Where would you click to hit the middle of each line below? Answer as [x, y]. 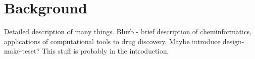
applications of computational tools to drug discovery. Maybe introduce [112, 41]
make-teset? [22, 51]
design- [233, 41]
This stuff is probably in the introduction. [105, 51]
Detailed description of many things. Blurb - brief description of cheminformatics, [128, 31]
